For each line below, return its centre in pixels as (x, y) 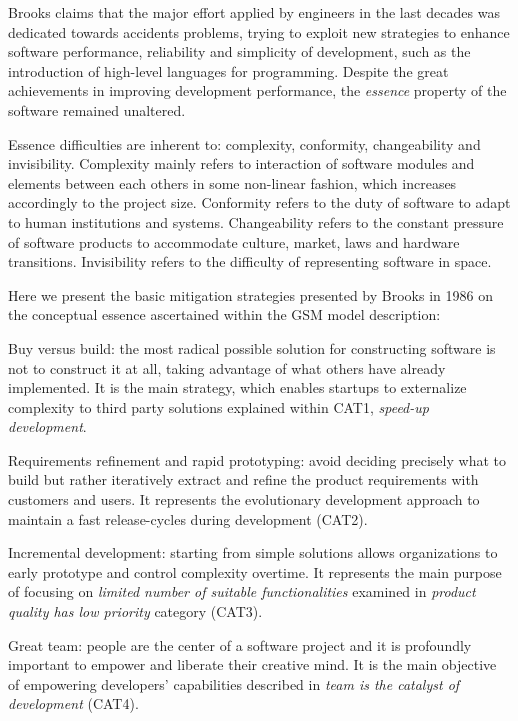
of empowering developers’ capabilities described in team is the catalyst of (234, 683)
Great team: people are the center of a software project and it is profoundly (240, 644)
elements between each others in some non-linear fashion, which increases (232, 182)
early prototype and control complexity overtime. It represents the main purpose (255, 571)
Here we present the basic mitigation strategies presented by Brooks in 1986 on (250, 294)
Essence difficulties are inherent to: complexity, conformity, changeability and (244, 143)
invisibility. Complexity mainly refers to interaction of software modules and (241, 163)
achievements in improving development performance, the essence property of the (257, 90)
